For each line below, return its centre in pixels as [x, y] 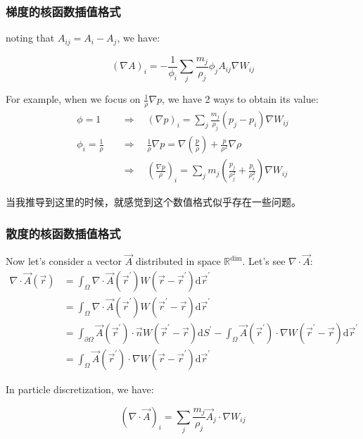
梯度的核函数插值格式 [63, 11]
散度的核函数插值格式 [63, 233]
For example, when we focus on [73, 99]
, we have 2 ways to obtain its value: [240, 99]
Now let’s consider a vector [64, 261]
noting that [30, 38]
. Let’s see [264, 261]
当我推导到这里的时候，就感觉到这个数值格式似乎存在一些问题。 [153, 202]
